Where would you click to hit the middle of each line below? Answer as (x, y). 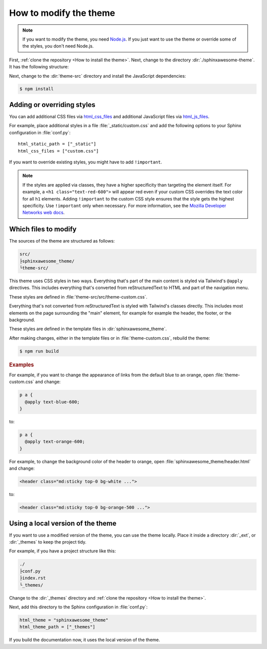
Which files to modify (43, 229)
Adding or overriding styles (52, 105)
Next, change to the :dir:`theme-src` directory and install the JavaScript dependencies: (98, 76)
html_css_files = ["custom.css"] (58, 151)
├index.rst (33, 578)
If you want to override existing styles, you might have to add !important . (86, 162)
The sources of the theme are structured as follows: (62, 241)
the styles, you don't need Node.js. (58, 46)
